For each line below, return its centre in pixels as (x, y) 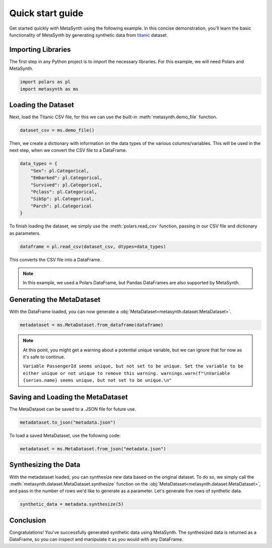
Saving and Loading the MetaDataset (69, 397)
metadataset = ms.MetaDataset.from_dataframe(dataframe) (92, 325)
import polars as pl (45, 82)
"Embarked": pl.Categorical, (66, 178)
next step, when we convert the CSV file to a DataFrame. (68, 150)
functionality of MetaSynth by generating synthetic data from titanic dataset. (89, 35)
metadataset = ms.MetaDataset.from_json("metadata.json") (93, 449)
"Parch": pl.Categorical (61, 206)
